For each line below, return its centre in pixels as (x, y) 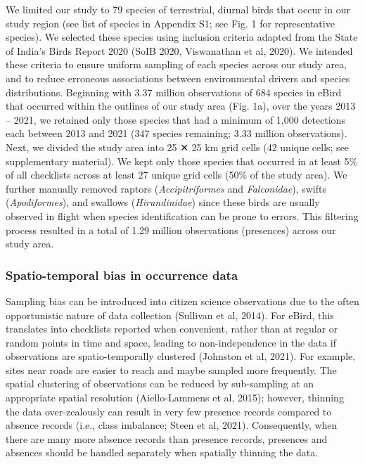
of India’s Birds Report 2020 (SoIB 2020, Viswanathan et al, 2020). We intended (179, 50)
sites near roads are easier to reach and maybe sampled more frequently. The (171, 369)
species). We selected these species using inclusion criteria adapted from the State (182, 37)
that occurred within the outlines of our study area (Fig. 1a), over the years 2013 (181, 106)
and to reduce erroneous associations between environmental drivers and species (178, 78)
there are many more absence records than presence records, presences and (167, 438)
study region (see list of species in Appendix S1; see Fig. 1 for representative (170, 23)
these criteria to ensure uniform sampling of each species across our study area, (177, 64)
